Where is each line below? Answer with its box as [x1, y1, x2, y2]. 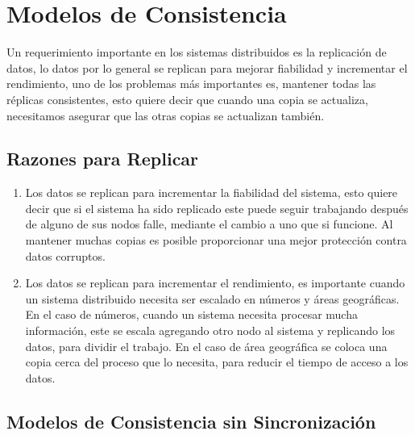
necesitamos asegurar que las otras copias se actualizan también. [6, 107, 325, 123]
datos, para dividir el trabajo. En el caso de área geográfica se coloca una [25, 337, 388, 354]
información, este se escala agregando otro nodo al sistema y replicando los [25, 322, 396, 339]
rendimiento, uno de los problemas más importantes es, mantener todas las [6, 75, 376, 92]
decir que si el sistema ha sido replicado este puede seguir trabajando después [25, 199, 409, 216]
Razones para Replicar [6, 146, 199, 171]
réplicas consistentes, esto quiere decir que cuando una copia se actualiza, [6, 90, 368, 107]
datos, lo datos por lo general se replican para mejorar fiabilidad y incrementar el [6, 59, 408, 76]
